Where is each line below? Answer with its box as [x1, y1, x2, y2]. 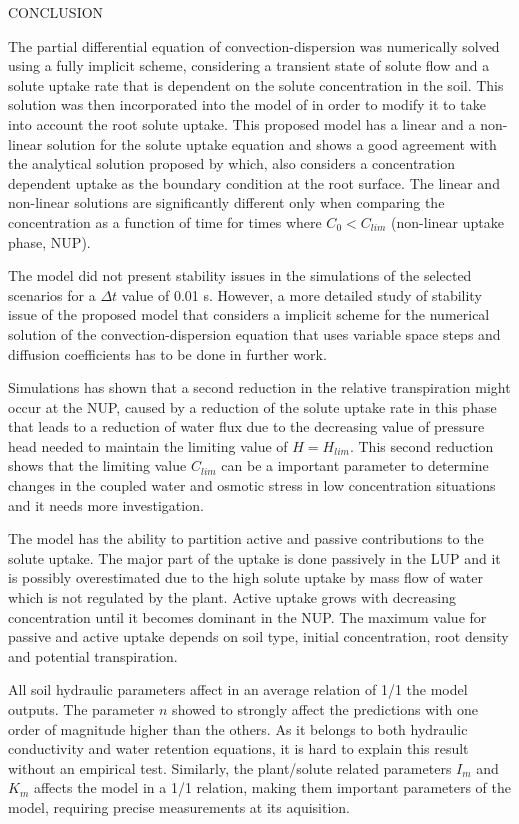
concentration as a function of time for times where [8, 211, 322, 232]
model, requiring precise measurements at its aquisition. [8, 796, 350, 817]
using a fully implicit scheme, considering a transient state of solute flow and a [8, 55, 490, 76]
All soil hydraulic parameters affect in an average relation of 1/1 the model [8, 679, 468, 700]
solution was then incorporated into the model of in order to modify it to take [8, 94, 486, 115]
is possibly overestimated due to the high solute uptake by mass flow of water [8, 567, 484, 588]
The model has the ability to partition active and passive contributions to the [8, 528, 484, 549]
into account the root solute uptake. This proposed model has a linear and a [8, 113, 476, 134]
